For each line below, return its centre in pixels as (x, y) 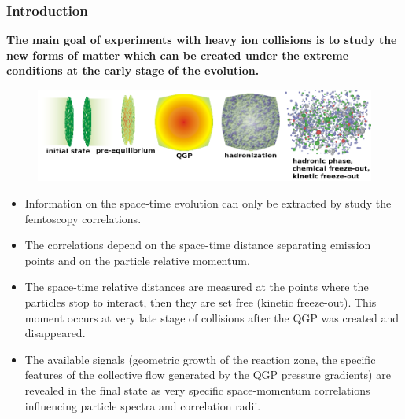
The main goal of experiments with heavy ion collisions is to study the (202, 40)
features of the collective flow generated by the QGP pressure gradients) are (208, 375)
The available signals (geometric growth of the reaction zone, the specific (200, 359)
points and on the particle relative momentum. (137, 260)
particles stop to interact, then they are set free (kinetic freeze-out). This (201, 301)
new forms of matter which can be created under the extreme (178, 55)
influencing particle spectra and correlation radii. (143, 405)
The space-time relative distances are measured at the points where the (197, 287)
